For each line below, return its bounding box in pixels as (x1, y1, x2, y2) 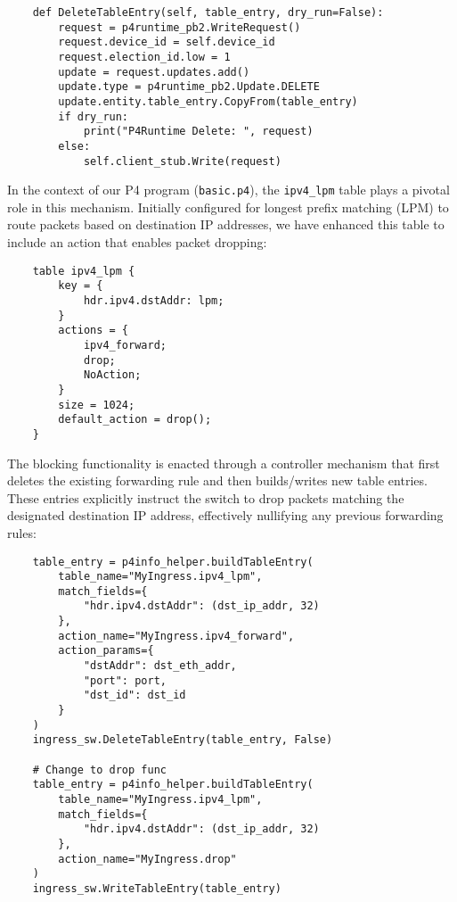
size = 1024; (58, 398, 135, 411)
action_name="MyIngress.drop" (58, 852, 237, 865)
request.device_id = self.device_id (58, 36, 275, 49)
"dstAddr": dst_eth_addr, (83, 659, 237, 673)
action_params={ (58, 644, 154, 658)
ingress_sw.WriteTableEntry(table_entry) (32, 881, 282, 895)
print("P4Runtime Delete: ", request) (83, 125, 314, 138)
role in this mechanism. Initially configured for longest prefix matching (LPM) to (7, 197, 449, 216)
